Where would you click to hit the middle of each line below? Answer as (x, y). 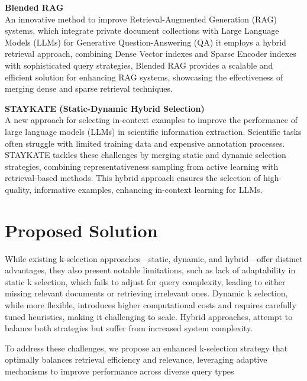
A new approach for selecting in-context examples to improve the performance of (151, 120)
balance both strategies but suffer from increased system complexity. (129, 328)
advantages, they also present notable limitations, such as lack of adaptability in (150, 270)
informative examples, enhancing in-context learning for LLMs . (148, 189)
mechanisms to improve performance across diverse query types (119, 371)
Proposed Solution (81, 230)
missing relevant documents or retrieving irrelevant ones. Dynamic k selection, (146, 293)
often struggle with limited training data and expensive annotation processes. (145, 143)
